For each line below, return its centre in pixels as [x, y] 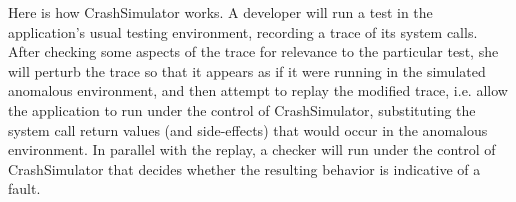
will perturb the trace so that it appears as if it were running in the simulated [247, 70]
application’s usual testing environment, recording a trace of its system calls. [243, 31]
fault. [24, 188]
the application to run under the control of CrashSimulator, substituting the [242, 109]
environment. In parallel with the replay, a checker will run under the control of [252, 149]
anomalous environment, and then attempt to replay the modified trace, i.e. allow [258, 90]
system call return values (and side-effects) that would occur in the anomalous [248, 129]
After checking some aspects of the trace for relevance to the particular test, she [253, 51]
